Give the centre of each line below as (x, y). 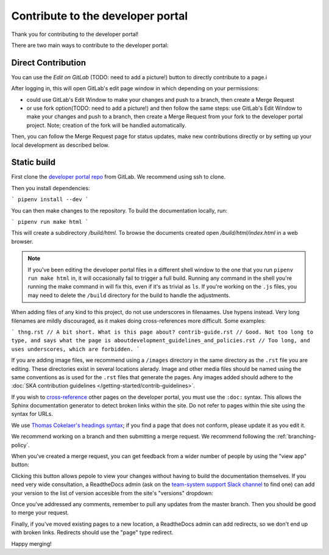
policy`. (20, 445)
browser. (22, 242)
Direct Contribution (49, 63)
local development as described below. (60, 145)
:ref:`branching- (296, 437)
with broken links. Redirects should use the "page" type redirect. (92, 532)
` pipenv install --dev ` (50, 199)
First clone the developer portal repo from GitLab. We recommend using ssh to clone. (118, 177)
